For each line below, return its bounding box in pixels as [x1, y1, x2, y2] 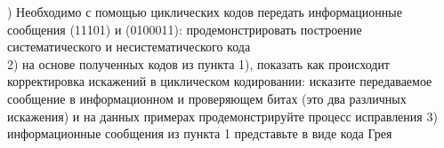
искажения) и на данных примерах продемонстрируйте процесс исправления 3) [7, 106, 438, 125]
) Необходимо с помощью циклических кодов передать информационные [7, 3, 402, 20]
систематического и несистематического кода [7, 37, 251, 56]
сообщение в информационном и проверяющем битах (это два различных [7, 89, 407, 107]
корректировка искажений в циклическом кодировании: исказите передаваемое [7, 72, 432, 90]
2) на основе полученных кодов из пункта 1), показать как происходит [7, 54, 390, 73]
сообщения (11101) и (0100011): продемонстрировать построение [7, 19, 362, 38]
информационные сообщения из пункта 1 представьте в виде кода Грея [7, 124, 392, 143]
